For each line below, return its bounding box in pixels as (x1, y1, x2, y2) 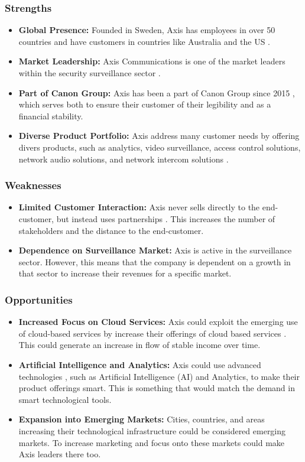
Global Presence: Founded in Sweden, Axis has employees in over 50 (18, 24, 275, 36)
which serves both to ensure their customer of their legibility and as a (18, 98, 271, 110)
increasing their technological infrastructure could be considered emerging (18, 424, 286, 437)
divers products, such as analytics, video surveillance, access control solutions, (18, 141, 301, 153)
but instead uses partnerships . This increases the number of (56, 212, 275, 225)
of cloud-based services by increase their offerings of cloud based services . (18, 327, 287, 339)
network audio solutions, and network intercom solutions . (18, 152, 229, 165)
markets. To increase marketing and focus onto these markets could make (18, 436, 285, 448)
